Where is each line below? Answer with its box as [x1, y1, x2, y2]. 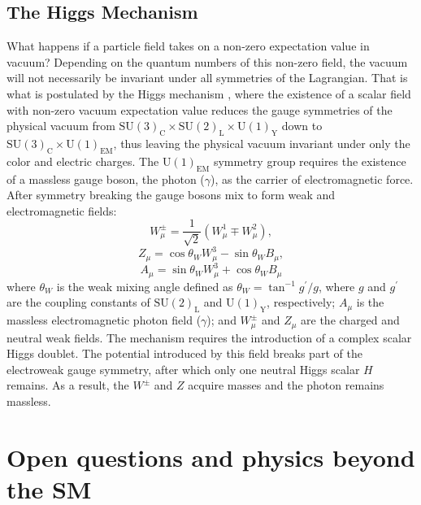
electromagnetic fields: [7, 202, 117, 219]
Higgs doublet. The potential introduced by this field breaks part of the [7, 345, 362, 362]
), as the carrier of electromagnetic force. [210, 170, 414, 187]
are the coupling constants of [7, 294, 150, 311]
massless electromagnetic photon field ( [7, 311, 202, 329]
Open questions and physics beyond [7, 440, 415, 473]
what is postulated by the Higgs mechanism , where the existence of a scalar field [7, 85, 411, 102]
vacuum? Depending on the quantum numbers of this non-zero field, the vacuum [7, 53, 408, 70]
